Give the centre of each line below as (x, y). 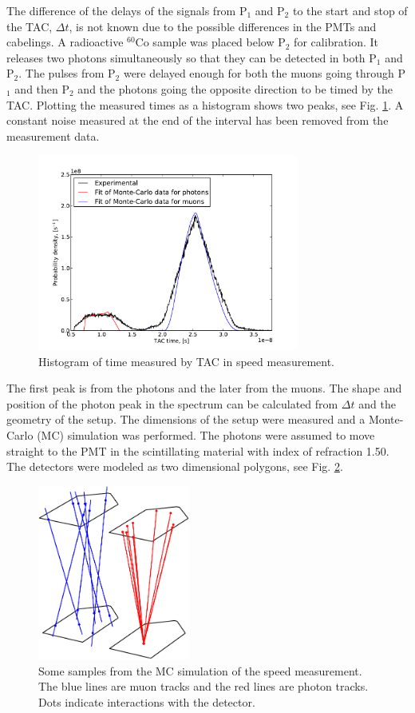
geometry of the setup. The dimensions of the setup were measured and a (186, 419)
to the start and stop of (350, 10)
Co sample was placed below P (210, 42)
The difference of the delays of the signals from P (127, 10)
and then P (42, 88)
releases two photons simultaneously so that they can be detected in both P (192, 57)
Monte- (386, 419)
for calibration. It (336, 42)
